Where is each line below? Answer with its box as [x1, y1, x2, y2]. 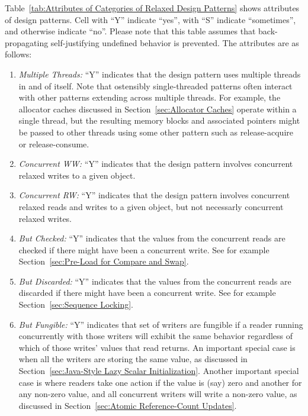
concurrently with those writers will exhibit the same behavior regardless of [18, 330, 293, 342]
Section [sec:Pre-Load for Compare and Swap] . [18, 255, 189, 267]
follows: [5, 48, 32, 60]
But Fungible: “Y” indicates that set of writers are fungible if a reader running [18, 318, 303, 330]
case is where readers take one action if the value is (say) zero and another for [18, 376, 302, 388]
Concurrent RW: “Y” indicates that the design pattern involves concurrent [18, 189, 290, 201]
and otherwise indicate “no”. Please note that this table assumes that [5, 25, 256, 37]
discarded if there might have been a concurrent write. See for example [18, 286, 276, 299]
